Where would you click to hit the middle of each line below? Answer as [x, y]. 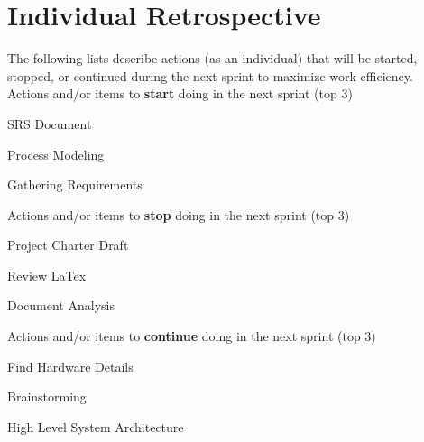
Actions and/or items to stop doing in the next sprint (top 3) [179, 214]
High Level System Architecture [96, 426]
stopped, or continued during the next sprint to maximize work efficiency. [210, 75]
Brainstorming [47, 396]
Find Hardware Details [70, 366]
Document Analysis [61, 305]
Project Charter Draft [68, 245]
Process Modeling [56, 154]
